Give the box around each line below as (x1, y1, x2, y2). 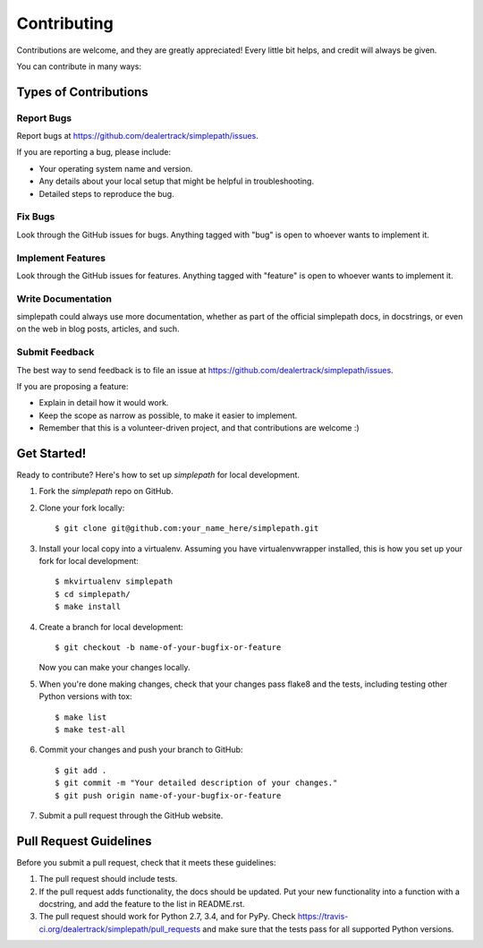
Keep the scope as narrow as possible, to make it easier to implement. (38, 410, 298, 421)
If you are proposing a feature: (16, 381, 129, 391)
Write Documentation (16, 292, 112, 304)
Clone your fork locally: (38, 502, 125, 513)
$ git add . (55, 765, 107, 775)
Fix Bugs (16, 210, 55, 223)
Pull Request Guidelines (16, 833, 152, 849)
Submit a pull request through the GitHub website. (38, 810, 224, 821)
